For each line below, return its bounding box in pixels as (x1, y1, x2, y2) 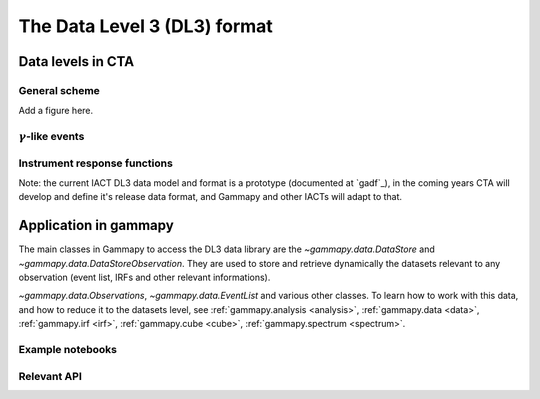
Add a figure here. (18, 105, 94, 117)
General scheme (18, 83, 100, 97)
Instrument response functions (18, 156, 174, 170)
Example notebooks (18, 343, 118, 357)
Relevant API (18, 369, 82, 383)
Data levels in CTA (18, 53, 135, 70)
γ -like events (18, 130, 85, 144)
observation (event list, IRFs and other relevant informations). (18, 271, 271, 284)
